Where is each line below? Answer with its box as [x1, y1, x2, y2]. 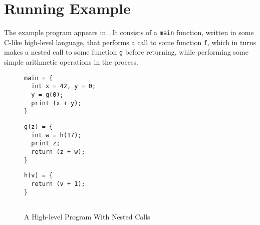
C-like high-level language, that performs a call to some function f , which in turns [4, 37, 256, 47]
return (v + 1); [31, 180, 85, 187]
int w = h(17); [31, 131, 82, 139]
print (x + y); [31, 99, 82, 107]
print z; [31, 140, 60, 147]
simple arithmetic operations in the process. [4, 57, 138, 67]
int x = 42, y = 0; [31, 83, 96, 90]
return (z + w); [31, 148, 85, 155]
